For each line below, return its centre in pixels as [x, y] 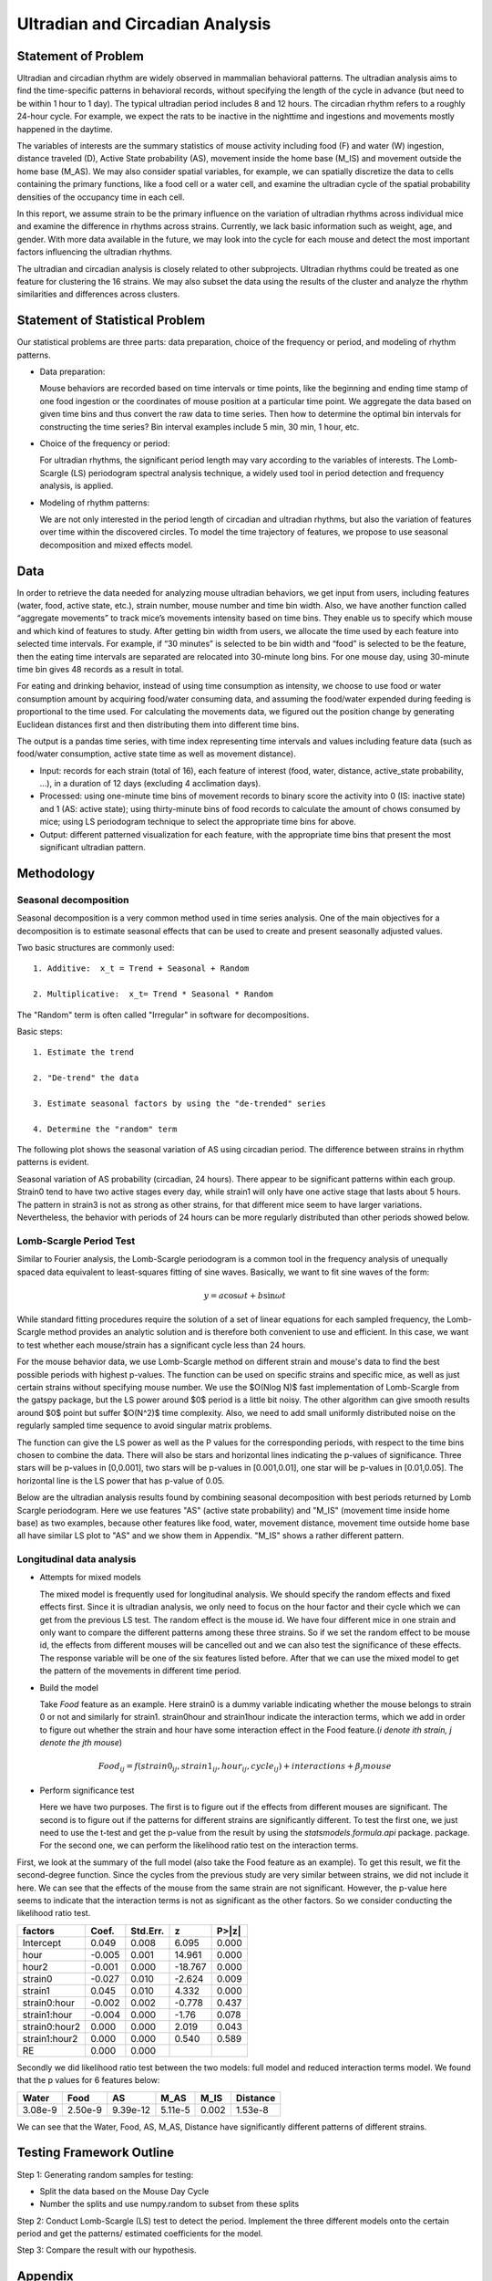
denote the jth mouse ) [81, 1743]
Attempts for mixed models [90, 1578]
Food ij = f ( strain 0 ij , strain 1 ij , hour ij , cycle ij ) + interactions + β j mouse [245, 1767]
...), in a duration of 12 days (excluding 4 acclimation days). [150, 784]
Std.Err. [148, 1931]
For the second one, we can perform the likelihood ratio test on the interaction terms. [199, 1845]
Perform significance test [87, 1790]
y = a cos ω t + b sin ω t [245, 1295]
